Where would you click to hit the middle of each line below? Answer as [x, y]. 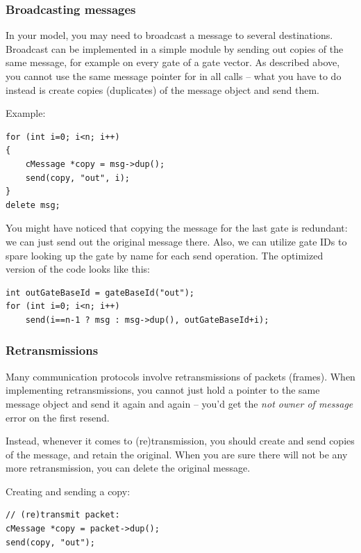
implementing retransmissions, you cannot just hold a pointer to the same [163, 390]
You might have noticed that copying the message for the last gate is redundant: [177, 228]
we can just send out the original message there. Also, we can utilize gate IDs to [176, 241]
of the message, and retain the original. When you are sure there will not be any [177, 454]
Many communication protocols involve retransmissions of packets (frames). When [180, 376]
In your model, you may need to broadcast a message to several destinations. [169, 35]
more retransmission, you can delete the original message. [128, 468]
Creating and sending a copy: [68, 491]
